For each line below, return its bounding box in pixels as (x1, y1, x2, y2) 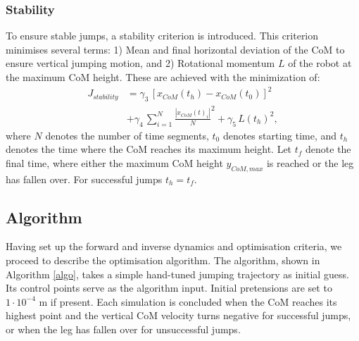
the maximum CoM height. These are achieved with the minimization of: (6, 70, 320, 84)
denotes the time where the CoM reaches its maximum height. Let (6, 142, 292, 156)
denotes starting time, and (222, 128, 337, 142)
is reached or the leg (266, 155, 354, 170)
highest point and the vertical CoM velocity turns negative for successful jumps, (6, 308, 351, 323)
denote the (306, 142, 351, 156)
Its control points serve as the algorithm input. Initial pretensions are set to (6, 280, 332, 295)
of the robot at (288, 56, 352, 70)
